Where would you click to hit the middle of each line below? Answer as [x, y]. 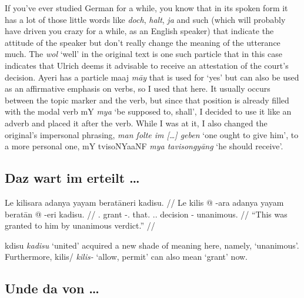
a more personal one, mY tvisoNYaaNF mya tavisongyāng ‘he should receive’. [144, 146]
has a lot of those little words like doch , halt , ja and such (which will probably [145, 19]
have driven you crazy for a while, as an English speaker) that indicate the [139, 31]
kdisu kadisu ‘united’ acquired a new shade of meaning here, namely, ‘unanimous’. [152, 245]
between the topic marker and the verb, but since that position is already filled [147, 100]
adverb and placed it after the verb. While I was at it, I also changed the [136, 123]
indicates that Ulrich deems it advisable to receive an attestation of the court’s [147, 65]
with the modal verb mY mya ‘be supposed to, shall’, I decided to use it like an [148, 111]
